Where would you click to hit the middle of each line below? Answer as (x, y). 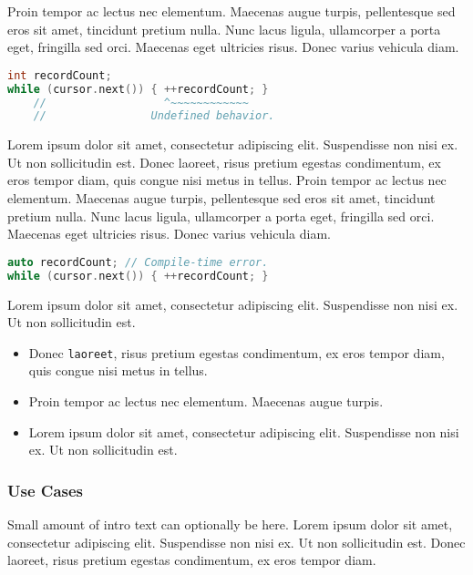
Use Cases (46, 490)
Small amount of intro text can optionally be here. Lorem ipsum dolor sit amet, (230, 524)
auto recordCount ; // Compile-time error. (138, 262)
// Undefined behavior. (154, 116)
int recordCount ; (60, 75)
